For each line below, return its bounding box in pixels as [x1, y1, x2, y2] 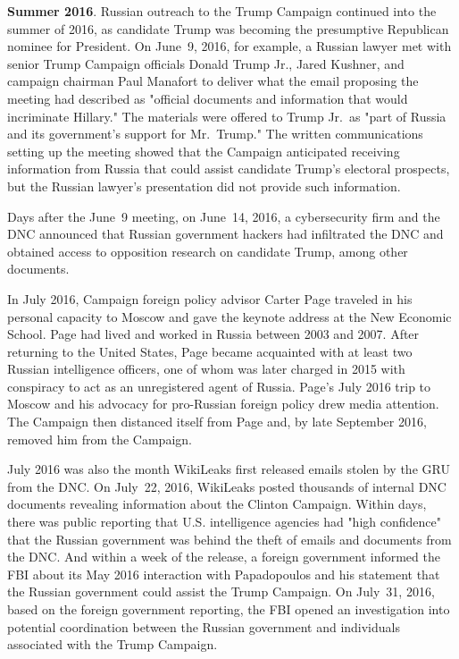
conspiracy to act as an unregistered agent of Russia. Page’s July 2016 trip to [7, 376, 431, 395]
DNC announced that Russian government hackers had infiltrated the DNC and [7, 224, 444, 243]
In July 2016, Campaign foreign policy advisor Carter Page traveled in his [7, 289, 413, 308]
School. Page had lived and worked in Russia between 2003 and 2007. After [7, 325, 420, 343]
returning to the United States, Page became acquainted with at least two [7, 342, 413, 360]
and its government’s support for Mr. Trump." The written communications [7, 124, 423, 143]
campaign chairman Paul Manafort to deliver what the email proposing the [7, 72, 419, 90]
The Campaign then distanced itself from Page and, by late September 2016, [7, 412, 427, 431]
